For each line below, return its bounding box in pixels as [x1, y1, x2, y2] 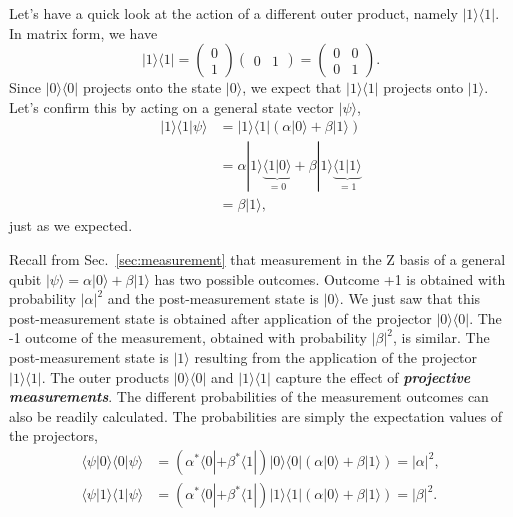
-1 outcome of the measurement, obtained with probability [9, 327, 367, 348]
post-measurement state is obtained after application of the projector [9, 307, 432, 328]
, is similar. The [393, 327, 490, 348]
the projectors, [9, 425, 98, 446]
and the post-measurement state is [107, 288, 319, 309]
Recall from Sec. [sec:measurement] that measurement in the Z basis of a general [9, 249, 506, 270]
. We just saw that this [339, 288, 481, 309]
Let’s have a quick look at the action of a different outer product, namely [9, 3, 458, 23]
